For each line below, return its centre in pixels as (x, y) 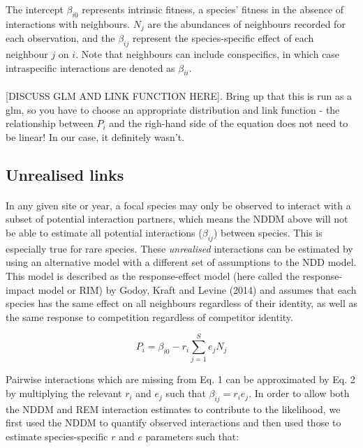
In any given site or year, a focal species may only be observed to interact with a (178, 205)
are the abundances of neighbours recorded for (246, 23)
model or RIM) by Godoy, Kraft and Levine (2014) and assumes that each (197, 289)
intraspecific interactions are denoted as (90, 67)
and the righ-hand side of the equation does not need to (229, 123)
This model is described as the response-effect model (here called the (153, 275)
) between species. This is (268, 232)
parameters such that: (192, 436)
